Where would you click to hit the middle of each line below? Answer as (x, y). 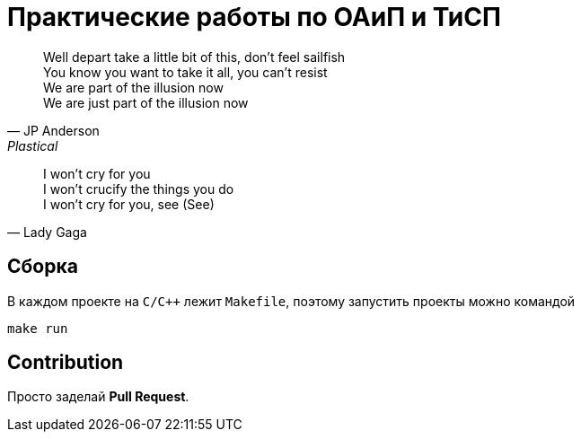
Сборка (43, 267)
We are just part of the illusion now (146, 102)
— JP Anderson (53, 130)
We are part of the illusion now (133, 87)
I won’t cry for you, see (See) (129, 204)
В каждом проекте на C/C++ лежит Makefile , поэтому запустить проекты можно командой (291, 301)
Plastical (33, 145)
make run (38, 328)
